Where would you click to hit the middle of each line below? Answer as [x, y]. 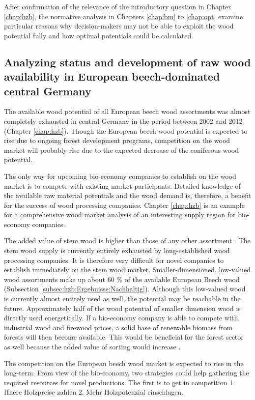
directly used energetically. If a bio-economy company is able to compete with [121, 318]
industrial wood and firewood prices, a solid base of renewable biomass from [118, 327]
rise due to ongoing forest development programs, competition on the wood [117, 140]
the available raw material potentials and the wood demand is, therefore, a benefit [128, 195]
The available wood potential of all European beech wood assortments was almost [127, 111]
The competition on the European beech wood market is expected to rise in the [124, 363]
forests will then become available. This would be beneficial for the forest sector [124, 337]
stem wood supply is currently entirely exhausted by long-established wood [117, 250]
